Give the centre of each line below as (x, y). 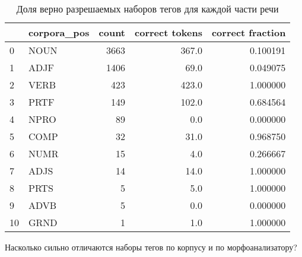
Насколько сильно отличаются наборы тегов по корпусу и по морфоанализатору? (151, 247)
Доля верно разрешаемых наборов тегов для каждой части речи (147, 9)
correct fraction (249, 32)
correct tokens (169, 32)
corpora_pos (59, 32)
